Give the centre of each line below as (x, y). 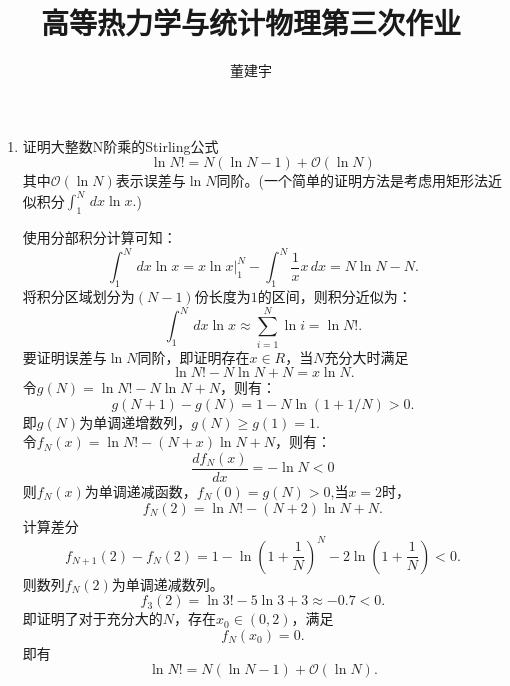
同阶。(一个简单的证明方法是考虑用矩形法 (352, 180)
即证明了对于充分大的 (92, 618)
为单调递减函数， (140, 490)
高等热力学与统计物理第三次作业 (250, 22)
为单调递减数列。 (167, 583)
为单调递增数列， (135, 421)
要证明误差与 (64, 356)
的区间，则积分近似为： (334, 296)
